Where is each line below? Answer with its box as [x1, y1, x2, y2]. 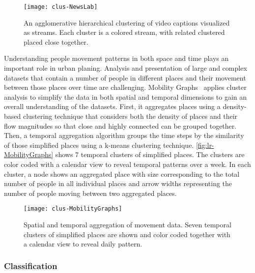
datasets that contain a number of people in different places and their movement [4, 72, 246, 82]
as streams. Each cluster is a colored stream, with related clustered [24, 27, 225, 37]
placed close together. [24, 36, 88, 47]
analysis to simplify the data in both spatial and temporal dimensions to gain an [4, 91, 247, 102]
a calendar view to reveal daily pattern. [24, 239, 142, 249]
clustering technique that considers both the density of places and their [23, 111, 238, 121]
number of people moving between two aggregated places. [4, 188, 177, 198]
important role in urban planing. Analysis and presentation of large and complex [4, 63, 247, 73]
